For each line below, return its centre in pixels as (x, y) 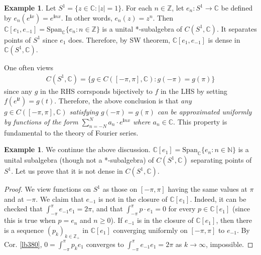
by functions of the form (41, 121)
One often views (29, 68)
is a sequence (24, 230)
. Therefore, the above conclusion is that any (123, 101)
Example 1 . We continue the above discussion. (77, 149)
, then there (234, 220)
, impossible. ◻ (230, 244)
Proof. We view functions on (48, 189)
